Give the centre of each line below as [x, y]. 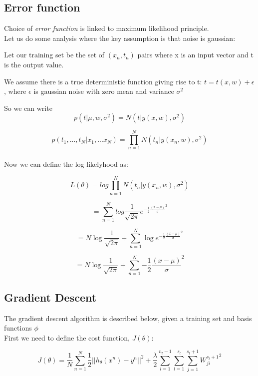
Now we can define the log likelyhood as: [66, 164]
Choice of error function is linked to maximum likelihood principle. [107, 28]
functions [18, 328]
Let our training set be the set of [54, 55]
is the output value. [34, 64]
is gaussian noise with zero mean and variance [104, 91]
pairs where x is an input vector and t [195, 55]
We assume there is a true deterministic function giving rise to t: [103, 81]
